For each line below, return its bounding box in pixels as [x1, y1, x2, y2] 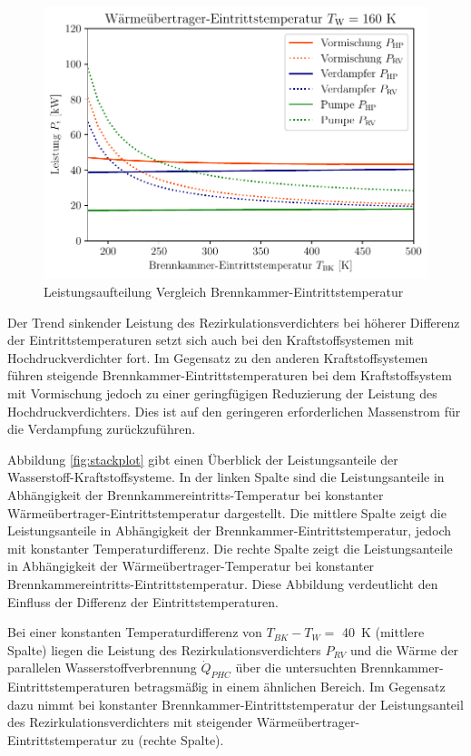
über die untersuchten [235, 658, 357, 677]
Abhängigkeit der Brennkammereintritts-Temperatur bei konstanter [7, 486, 384, 505]
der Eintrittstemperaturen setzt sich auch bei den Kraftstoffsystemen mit [7, 330, 415, 349]
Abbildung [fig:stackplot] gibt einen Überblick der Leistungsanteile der [7, 449, 398, 468]
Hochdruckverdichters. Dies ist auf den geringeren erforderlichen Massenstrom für [7, 401, 461, 420]
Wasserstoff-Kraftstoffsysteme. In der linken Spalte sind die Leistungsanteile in [7, 467, 445, 486]
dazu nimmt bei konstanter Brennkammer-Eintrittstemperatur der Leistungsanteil [7, 694, 464, 713]
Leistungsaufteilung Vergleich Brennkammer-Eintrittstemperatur [44, 282, 404, 301]
